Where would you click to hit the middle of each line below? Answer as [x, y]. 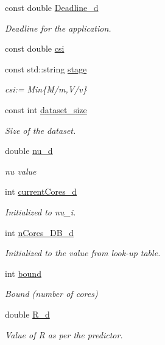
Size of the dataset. [40, 130]
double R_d [27, 314]
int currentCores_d [41, 191]
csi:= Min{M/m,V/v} [46, 89]
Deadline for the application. [58, 28]
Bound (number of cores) [51, 294]
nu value [21, 171]
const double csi [35, 48]
